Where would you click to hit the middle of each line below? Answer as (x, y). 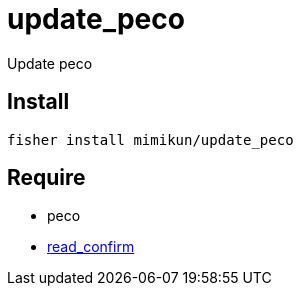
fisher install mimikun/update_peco (150, 139)
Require (46, 178)
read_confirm (91, 247)
